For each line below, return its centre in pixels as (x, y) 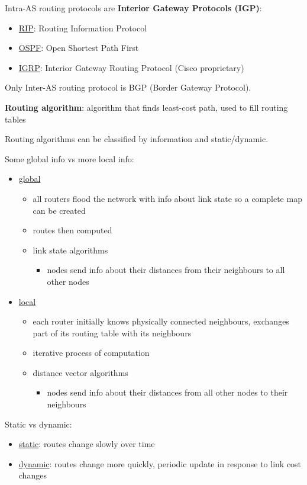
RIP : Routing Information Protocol (83, 28)
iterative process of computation (91, 353)
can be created (59, 210)
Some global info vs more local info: (70, 158)
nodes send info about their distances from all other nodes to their (167, 392)
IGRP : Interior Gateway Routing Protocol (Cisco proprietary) (131, 67)
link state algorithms (70, 250)
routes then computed (72, 230)
